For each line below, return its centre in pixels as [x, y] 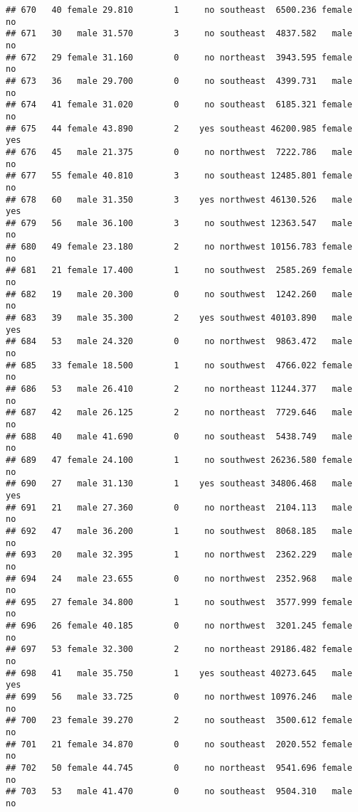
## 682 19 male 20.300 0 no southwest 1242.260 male [179, 294]
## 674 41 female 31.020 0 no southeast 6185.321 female [179, 105]
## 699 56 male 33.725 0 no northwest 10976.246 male [179, 697]
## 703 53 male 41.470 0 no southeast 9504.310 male [179, 792]
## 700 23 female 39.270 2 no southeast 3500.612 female [179, 721]
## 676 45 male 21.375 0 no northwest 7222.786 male [179, 152]
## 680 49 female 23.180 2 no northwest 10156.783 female [179, 247]
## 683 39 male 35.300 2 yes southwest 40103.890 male [179, 318]
